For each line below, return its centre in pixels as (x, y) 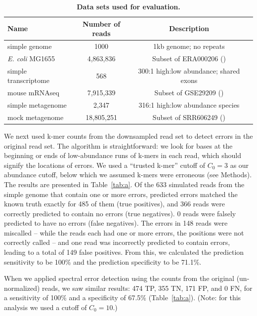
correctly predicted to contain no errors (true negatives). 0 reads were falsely (120, 213)
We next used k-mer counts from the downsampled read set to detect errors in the (128, 136)
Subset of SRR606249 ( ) (189, 117)
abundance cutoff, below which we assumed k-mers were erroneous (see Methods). (128, 175)
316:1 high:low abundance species (189, 105)
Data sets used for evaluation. (128, 6)
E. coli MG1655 (31, 58)
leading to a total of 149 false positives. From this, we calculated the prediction (124, 252)
